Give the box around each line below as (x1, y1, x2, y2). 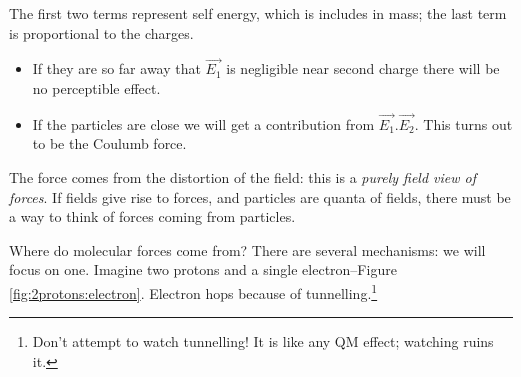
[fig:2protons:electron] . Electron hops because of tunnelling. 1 (9, 279, 378, 303)
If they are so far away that (32, 58, 201, 79)
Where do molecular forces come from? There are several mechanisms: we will (9, 239, 486, 260)
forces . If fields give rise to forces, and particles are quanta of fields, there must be (9, 186, 511, 207)
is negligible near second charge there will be (226, 58, 500, 79)
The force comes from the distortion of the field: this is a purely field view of (9, 167, 477, 187)
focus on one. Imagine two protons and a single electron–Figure (9, 259, 397, 280)
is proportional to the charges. (9, 22, 194, 43)
